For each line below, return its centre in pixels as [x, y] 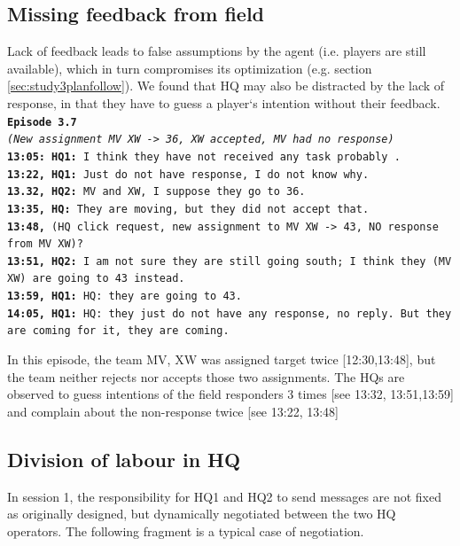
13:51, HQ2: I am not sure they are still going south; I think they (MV [230, 261]
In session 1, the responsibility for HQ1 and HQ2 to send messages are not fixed [224, 496]
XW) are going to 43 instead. [96, 279]
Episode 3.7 [42, 122]
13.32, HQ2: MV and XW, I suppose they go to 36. [156, 192]
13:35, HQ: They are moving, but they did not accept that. [188, 209]
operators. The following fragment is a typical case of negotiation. [186, 530]
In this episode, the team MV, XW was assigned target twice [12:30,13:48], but [222, 359]
